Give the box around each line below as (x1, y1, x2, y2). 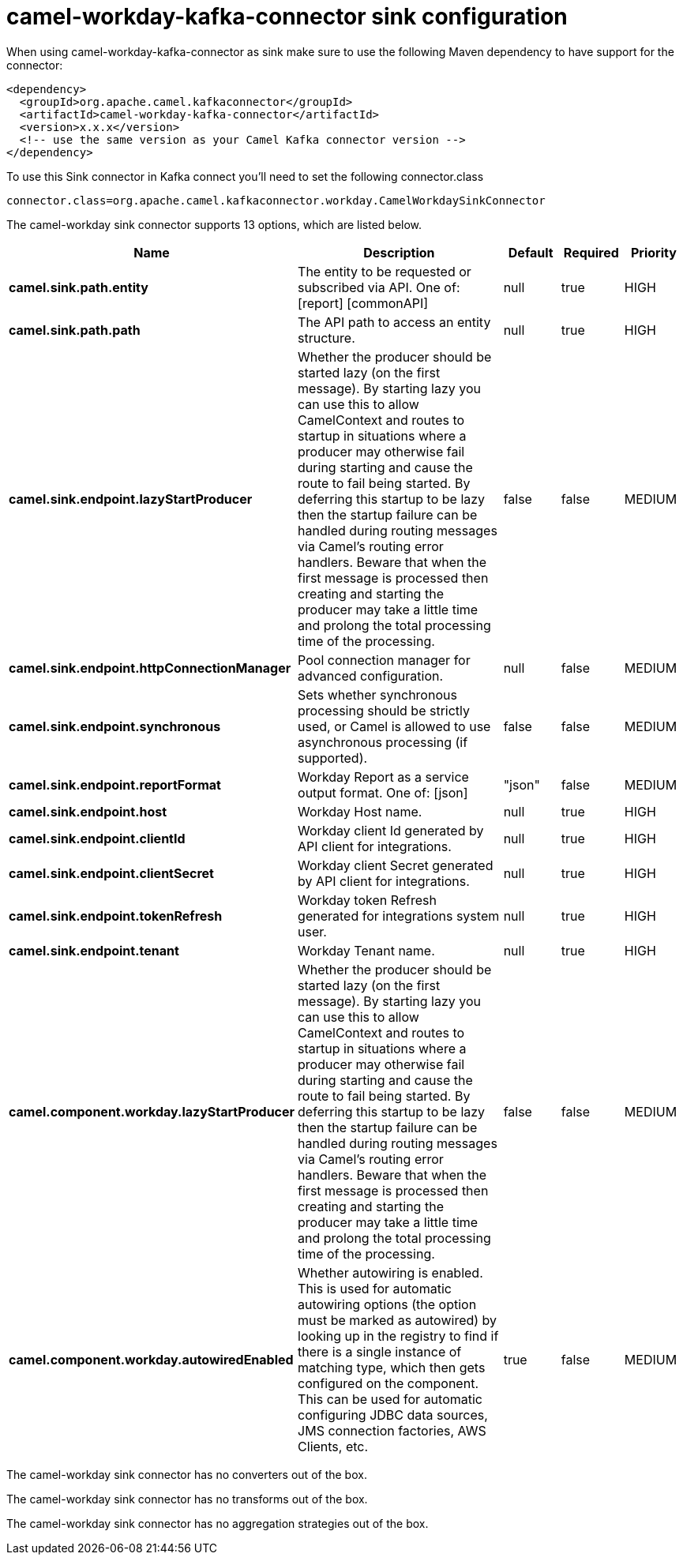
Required (563, 244, 619, 261)
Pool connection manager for (298, 651, 471, 668)
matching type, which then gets (298, 1359, 486, 1375)
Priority (630, 244, 677, 261)
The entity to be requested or (298, 263, 471, 280)
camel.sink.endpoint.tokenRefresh (9, 907, 223, 924)
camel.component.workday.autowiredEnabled (9, 1351, 294, 1368)
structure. (298, 329, 355, 346)
